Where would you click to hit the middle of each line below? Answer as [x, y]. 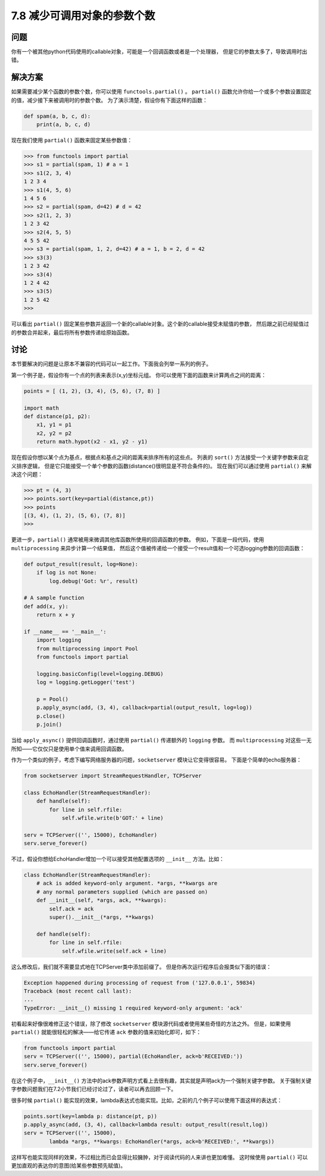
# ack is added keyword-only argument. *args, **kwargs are [127, 883]
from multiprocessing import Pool [87, 648]
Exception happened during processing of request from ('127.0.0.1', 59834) [140, 983]
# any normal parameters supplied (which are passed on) [122, 892]
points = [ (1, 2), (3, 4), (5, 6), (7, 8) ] [92, 391]
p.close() [51, 716]
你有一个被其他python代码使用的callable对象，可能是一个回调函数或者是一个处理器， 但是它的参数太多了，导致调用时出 [159, 52]
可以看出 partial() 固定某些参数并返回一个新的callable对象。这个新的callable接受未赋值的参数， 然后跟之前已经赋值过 [160, 324]
